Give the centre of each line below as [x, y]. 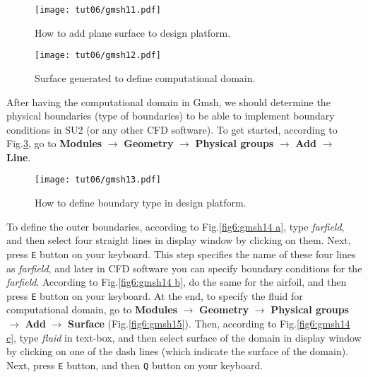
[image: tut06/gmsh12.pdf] [98, 56]
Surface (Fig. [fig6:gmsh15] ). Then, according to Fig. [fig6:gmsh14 [209, 323]
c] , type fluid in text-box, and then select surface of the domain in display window [184, 337]
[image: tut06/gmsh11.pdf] [98, 10]
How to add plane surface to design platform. [133, 32]
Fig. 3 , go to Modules [54, 143]
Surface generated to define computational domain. [145, 77]
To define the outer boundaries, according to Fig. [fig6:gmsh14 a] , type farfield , [176, 226]
